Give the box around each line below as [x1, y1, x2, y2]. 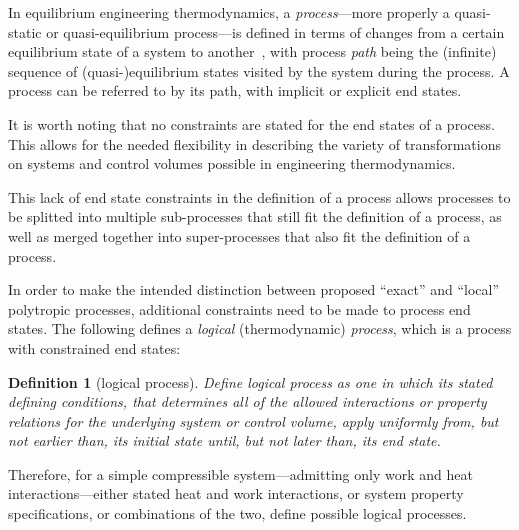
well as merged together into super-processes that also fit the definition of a [8, 225, 471, 246]
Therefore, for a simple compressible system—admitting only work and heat [8, 463, 473, 484]
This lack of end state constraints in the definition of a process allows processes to [8, 186, 511, 207]
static [8, 21, 42, 42]
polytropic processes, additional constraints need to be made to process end [8, 298, 471, 319]
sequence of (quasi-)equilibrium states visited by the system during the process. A [8, 60, 510, 81]
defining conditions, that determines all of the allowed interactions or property [8, 391, 487, 412]
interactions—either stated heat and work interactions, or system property [8, 483, 464, 504]
